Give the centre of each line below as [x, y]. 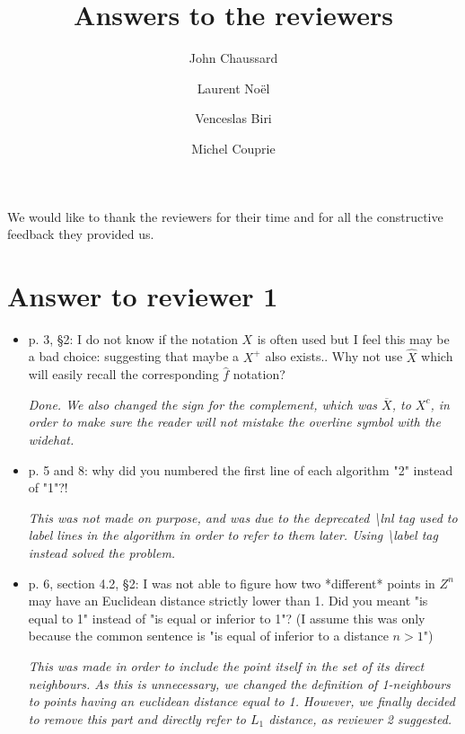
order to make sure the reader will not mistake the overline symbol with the [234, 422]
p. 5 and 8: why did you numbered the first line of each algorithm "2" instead [241, 469]
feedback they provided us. [81, 234]
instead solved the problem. [102, 552]
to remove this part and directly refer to [137, 718]
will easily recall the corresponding [123, 374]
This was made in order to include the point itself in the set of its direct [226, 665]
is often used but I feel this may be [353, 338]
